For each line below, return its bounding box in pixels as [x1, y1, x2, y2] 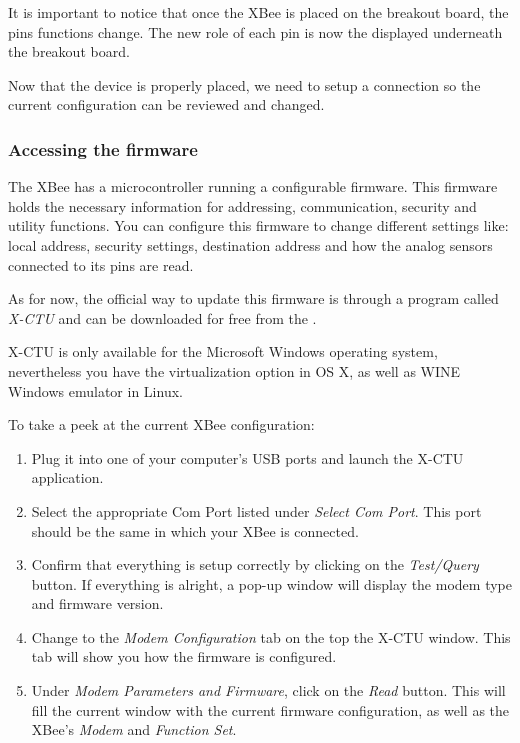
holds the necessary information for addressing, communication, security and [8, 195, 477, 216]
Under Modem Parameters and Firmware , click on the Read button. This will [31, 680, 506, 701]
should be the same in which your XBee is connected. [31, 520, 359, 541]
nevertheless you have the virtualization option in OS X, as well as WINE [8, 360, 461, 381]
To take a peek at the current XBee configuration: [8, 414, 315, 435]
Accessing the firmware [8, 136, 198, 161]
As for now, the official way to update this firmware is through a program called [8, 288, 499, 309]
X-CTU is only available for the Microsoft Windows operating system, [8, 341, 438, 362]
